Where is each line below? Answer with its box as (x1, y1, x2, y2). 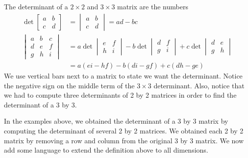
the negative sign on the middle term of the (4, 80, 135, 90)
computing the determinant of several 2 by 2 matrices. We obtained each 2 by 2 (4, 125, 244, 135)
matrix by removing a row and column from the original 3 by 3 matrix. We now (4, 135, 244, 145)
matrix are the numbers (117, 1, 188, 11)
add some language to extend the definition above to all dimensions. (4, 145, 208, 155)
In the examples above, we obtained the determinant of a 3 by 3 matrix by (4, 116, 228, 126)
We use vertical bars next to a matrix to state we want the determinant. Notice (4, 70, 243, 80)
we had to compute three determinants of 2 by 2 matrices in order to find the (4, 90, 237, 100)
